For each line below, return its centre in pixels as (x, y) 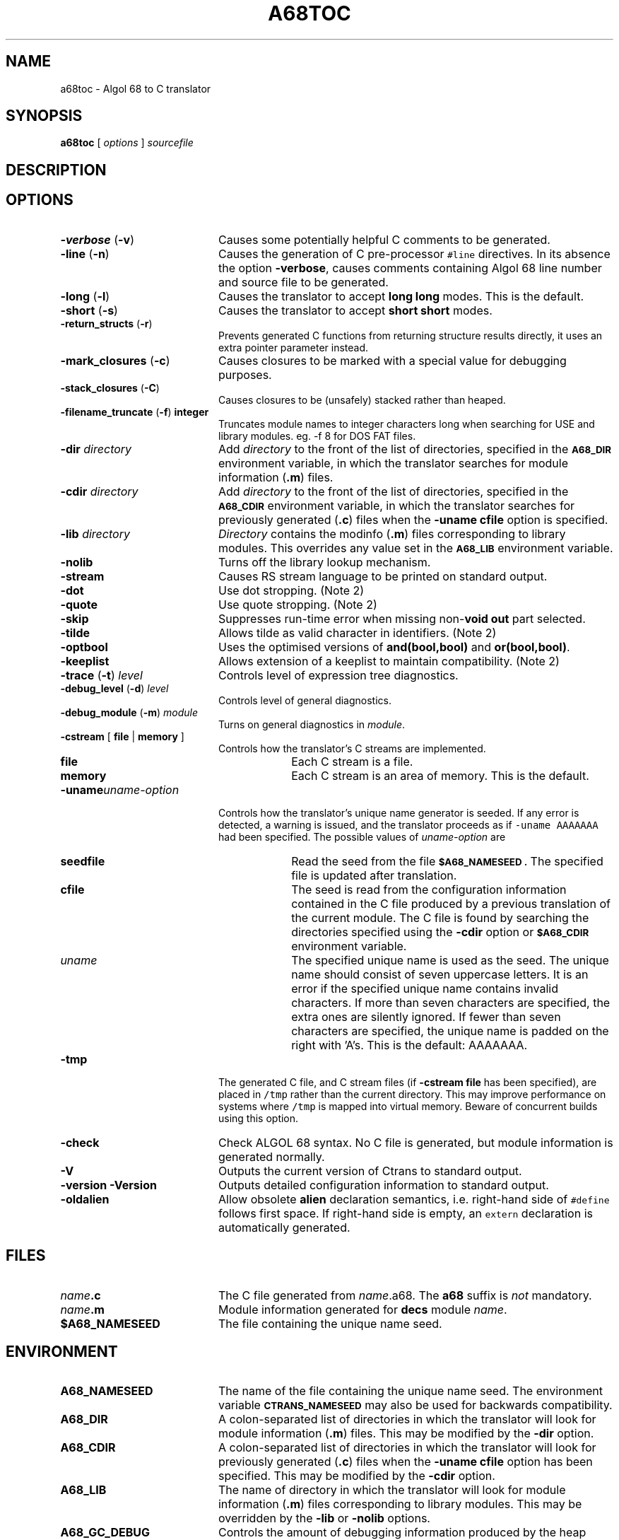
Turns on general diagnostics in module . (312, 724)
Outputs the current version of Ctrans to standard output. (370, 1171)
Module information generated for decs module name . (362, 1309)
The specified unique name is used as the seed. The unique (450, 960)
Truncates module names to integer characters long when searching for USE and (407, 424)
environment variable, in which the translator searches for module (393, 463)
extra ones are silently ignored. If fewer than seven (426, 1016)
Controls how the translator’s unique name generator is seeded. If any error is (399, 812)
